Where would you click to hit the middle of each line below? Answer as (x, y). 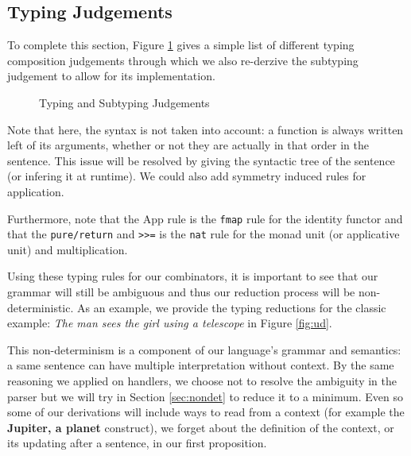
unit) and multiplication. (68, 249)
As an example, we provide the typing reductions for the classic (232, 307)
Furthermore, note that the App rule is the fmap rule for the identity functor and (205, 218)
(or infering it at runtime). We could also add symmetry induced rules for (187, 176)
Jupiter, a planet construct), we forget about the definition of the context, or (201, 427)
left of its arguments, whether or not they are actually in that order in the (188, 145)
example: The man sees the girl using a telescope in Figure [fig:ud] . (170, 323)
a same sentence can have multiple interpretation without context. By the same (201, 365)
